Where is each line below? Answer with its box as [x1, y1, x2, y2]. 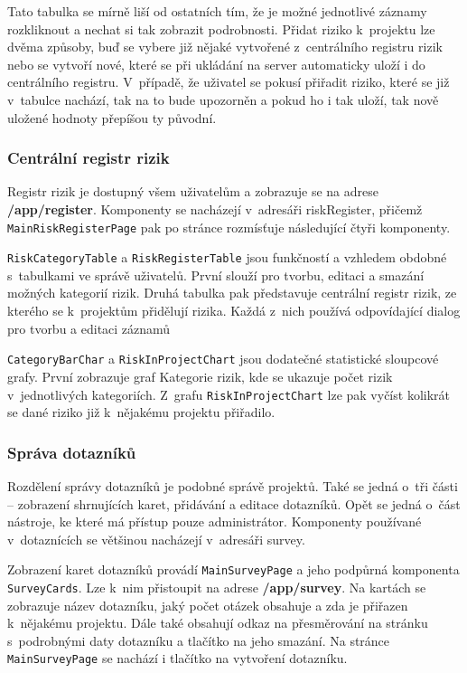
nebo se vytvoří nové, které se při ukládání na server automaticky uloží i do [7, 54, 425, 73]
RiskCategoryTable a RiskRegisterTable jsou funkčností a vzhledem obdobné [7, 248, 447, 267]
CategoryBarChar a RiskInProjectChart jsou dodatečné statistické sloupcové [7, 349, 439, 368]
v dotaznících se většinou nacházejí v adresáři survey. [7, 529, 305, 548]
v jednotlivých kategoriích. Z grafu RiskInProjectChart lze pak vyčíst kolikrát [7, 384, 450, 403]
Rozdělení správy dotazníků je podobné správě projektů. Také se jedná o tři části [7, 476, 458, 495]
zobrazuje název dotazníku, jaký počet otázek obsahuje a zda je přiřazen [7, 595, 408, 614]
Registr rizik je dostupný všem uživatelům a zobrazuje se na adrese [7, 182, 378, 201]
